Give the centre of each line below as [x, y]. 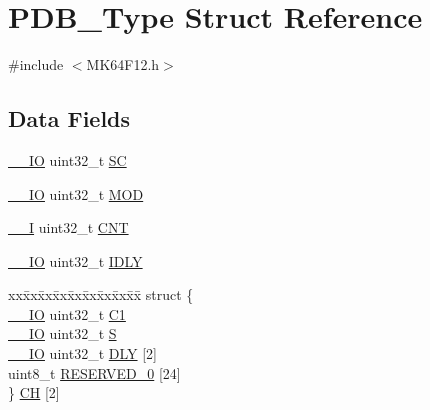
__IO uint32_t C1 [67, 313]
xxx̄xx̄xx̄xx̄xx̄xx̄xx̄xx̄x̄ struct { [101, 294]
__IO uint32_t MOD [76, 193]
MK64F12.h [123, 64]
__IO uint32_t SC [67, 159]
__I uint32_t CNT [68, 227]
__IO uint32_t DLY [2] [82, 353]
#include [36, 64]
